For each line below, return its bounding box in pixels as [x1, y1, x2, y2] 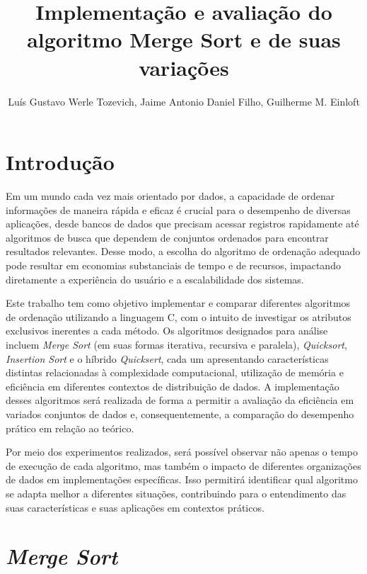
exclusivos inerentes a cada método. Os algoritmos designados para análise [6, 323, 328, 338]
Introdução [6, 147, 115, 176]
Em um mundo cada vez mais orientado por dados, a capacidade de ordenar [6, 188, 335, 203]
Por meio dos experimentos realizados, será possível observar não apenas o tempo [6, 444, 358, 459]
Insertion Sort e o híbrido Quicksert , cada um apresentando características [6, 351, 329, 366]
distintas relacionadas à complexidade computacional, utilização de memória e [6, 365, 344, 380]
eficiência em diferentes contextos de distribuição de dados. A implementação [6, 378, 339, 393]
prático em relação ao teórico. [6, 420, 134, 435]
